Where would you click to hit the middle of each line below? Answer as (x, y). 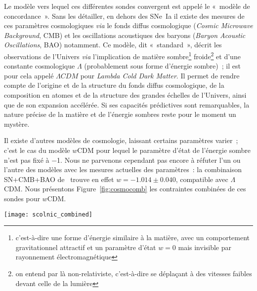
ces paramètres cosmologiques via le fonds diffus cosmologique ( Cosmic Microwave (128, 25)
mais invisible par (205, 247)
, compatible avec (202, 179)
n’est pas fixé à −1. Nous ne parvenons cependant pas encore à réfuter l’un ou (122, 160)
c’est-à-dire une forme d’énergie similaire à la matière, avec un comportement (133, 237)
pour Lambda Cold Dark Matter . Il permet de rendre (160, 75)
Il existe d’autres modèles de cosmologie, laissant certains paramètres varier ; (121, 140)
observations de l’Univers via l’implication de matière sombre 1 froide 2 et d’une (122, 55)
